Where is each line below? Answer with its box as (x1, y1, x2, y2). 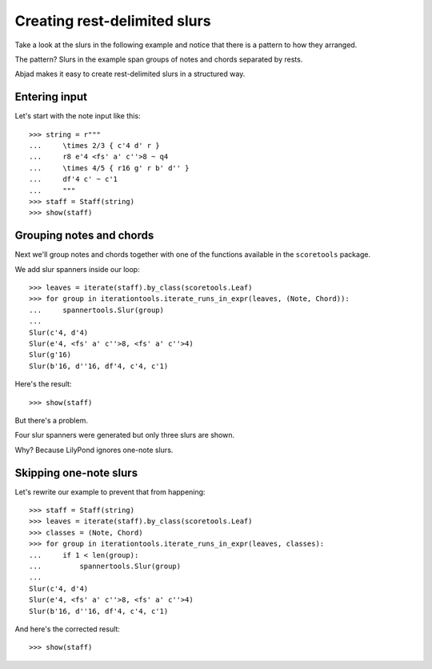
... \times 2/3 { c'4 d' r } (29, 141, 160, 150)
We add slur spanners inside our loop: (14, 264, 140, 274)
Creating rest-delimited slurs (14, 12, 211, 30)
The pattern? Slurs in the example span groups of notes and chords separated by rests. (14, 54, 303, 64)
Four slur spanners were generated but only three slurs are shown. (14, 431, 235, 440)
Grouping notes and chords (14, 229, 154, 242)
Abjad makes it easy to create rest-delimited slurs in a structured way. (14, 69, 246, 79)
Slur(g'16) (29, 351, 72, 359)
